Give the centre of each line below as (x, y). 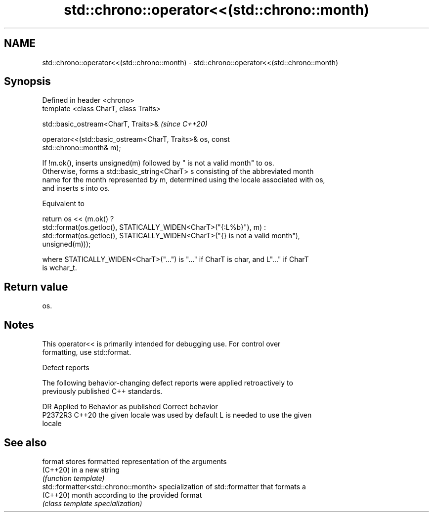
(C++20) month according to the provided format (122, 495)
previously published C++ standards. (102, 391)
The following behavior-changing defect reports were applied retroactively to (168, 383)
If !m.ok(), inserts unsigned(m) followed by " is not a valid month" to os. (158, 163)
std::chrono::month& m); (82, 148)
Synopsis (27, 82)
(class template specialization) (92, 503)
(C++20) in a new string (81, 470)
